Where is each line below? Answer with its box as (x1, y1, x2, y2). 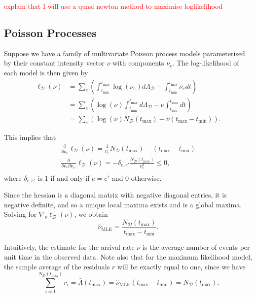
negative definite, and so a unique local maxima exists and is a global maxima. (4, 199, 242, 209)
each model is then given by (4, 67, 88, 77)
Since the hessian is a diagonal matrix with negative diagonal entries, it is (4, 190, 227, 200)
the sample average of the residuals (4, 261, 110, 271)
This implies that (4, 132, 56, 142)
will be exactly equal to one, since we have (117, 261, 246, 271)
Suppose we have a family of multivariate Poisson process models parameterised (4, 48, 245, 58)
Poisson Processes (4, 25, 97, 40)
